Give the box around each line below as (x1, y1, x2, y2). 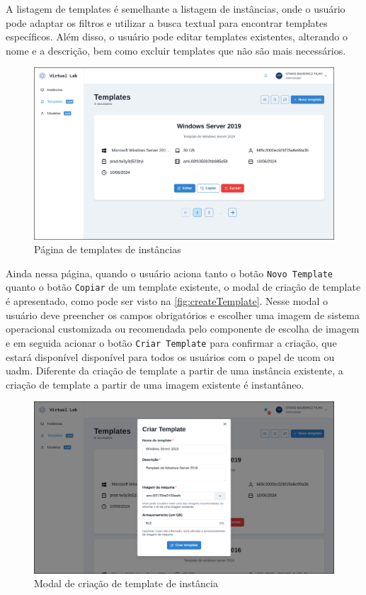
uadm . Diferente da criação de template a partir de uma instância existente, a (6, 363, 343, 378)
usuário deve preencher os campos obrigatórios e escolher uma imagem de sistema (6, 307, 360, 322)
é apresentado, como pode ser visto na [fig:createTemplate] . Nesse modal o (6, 294, 328, 308)
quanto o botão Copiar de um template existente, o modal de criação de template (6, 279, 361, 294)
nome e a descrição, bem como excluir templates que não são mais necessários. (6, 43, 346, 57)
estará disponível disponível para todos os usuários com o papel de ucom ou (6, 349, 335, 364)
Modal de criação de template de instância (34, 576, 218, 591)
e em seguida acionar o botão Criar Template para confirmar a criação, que (6, 335, 337, 350)
